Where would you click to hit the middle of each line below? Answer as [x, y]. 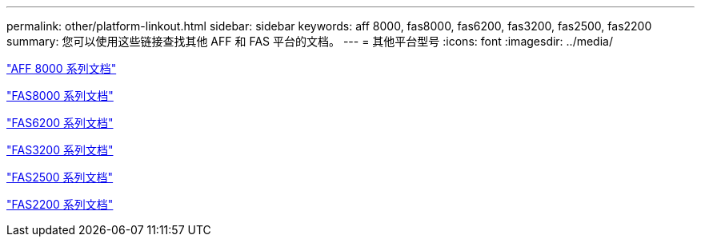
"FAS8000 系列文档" [60, 96]
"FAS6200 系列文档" [60, 123]
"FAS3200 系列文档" [60, 150]
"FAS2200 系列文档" [60, 204]
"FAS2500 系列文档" [60, 177]
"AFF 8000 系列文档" [62, 68]
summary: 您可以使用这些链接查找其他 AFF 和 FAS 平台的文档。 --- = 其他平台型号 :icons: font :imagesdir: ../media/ [310, 41]
